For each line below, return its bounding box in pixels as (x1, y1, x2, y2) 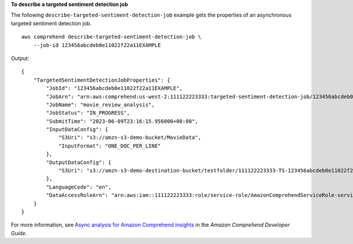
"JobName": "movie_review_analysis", (46, 101, 155, 108)
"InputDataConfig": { (46, 126, 109, 133)
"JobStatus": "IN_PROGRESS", (46, 109, 131, 116)
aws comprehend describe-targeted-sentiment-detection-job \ (21, 34, 201, 41)
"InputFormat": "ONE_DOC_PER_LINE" (58, 142, 161, 149)
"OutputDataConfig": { (46, 159, 112, 166)
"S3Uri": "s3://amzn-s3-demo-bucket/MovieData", (58, 134, 201, 141)
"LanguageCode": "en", (46, 183, 112, 190)
